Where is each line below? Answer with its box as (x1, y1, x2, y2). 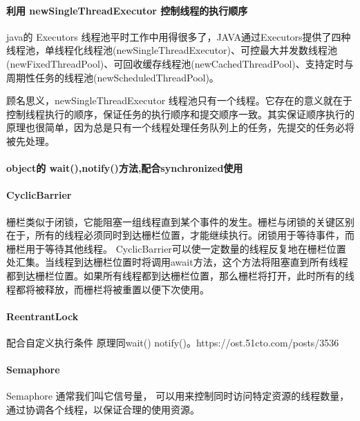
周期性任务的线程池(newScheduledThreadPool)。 (6, 70, 219, 84)
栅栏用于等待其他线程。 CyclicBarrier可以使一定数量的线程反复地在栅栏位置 (6, 241, 346, 255)
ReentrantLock (6, 309, 79, 323)
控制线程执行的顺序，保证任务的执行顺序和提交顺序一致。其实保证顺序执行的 (6, 106, 354, 121)
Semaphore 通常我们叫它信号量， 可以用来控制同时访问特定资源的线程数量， (6, 389, 350, 403)
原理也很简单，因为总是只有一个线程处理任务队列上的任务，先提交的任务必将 (6, 120, 354, 135)
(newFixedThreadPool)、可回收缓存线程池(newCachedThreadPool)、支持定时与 (6, 56, 354, 70)
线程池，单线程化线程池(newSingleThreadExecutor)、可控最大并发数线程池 (6, 43, 338, 57)
